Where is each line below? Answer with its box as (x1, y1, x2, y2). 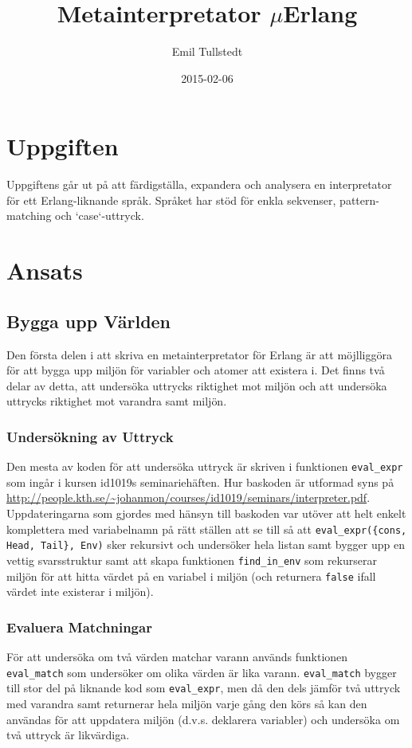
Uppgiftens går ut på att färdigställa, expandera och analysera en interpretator (6, 176, 392, 193)
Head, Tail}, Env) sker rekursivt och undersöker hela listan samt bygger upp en (6, 536, 405, 553)
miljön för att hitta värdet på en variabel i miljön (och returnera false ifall (6, 567, 376, 584)
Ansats (6, 254, 83, 287)
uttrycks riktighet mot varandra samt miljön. (6, 393, 227, 409)
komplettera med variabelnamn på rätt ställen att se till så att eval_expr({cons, (6, 520, 407, 537)
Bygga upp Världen (6, 308, 171, 333)
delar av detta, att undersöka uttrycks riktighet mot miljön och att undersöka (6, 377, 387, 394)
